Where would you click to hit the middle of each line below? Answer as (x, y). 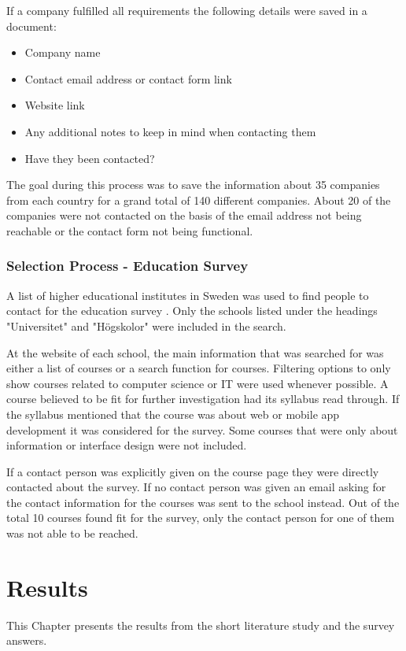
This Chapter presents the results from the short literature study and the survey (201, 625)
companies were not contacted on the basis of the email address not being (184, 215)
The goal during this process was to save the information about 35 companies (193, 185)
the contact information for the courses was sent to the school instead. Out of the (203, 502)
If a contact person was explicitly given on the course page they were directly (193, 471)
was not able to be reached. (72, 533)
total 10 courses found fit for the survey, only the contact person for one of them (201, 518)
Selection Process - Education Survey (127, 266)
